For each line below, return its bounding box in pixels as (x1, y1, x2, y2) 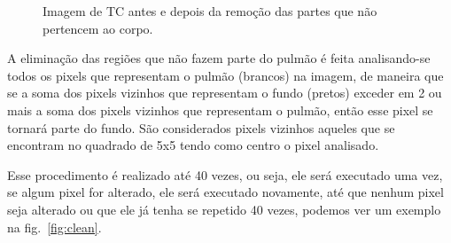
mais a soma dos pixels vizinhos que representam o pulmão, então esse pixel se (7, 100, 433, 119)
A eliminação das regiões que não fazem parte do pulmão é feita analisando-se (7, 49, 431, 67)
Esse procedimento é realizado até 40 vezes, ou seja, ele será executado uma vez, (7, 165, 443, 184)
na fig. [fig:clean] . (7, 217, 102, 236)
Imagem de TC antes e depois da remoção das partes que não (43, 2, 377, 20)
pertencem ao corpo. (43, 19, 153, 37)
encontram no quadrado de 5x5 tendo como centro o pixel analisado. (7, 136, 379, 154)
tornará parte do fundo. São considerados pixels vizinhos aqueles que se (7, 118, 395, 137)
